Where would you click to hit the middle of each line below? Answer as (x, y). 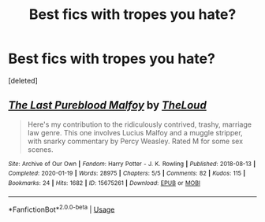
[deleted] (23, 80)
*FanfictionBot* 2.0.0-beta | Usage (62, 209)
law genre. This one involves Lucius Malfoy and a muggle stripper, (135, 132)
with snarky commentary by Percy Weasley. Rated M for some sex (135, 141)
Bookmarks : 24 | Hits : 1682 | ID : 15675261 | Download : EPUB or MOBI (105, 183)
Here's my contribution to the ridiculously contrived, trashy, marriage (140, 124)
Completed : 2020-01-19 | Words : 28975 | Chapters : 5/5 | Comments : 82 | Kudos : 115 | (127, 174)
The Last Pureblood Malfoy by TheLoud (107, 105)
